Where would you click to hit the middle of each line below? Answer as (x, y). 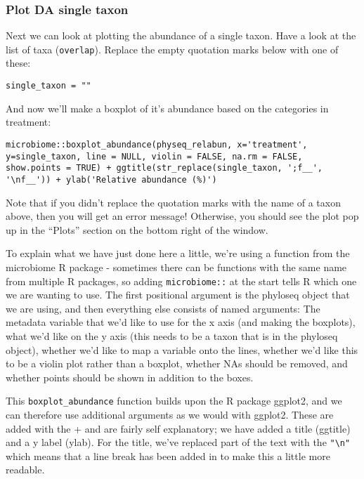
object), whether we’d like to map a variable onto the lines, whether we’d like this (182, 349)
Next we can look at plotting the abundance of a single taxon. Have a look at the (181, 35)
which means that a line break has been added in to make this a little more (168, 455)
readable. (25, 470)
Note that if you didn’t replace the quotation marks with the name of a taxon (173, 202)
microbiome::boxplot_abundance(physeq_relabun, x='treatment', (157, 144)
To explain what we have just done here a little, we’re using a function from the (178, 253)
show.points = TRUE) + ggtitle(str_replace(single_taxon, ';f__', (164, 168)
